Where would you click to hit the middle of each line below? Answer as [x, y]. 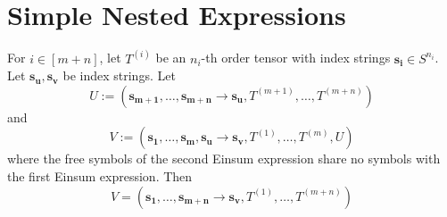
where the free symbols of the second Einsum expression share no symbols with [224, 159]
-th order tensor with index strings [296, 58]
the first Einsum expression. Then [100, 175]
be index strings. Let [119, 75]
